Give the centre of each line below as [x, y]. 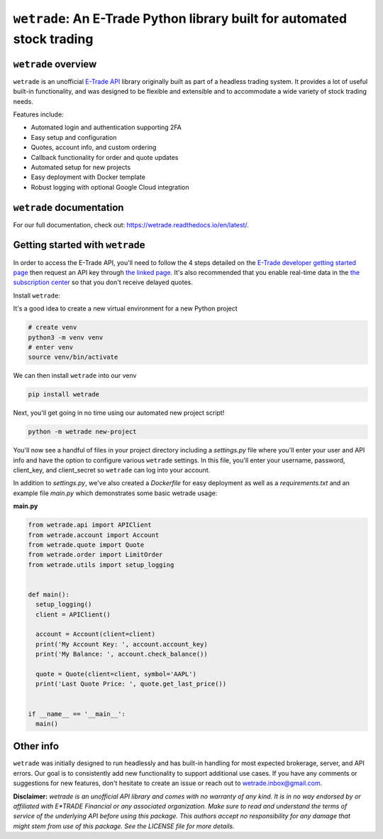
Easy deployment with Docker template [88, 177]
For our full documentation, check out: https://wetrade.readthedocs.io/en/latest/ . [131, 224]
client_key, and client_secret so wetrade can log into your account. [112, 470]
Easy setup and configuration [74, 137]
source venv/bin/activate [73, 357]
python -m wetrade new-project [83, 432]
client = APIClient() [73, 614]
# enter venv [51, 347]
